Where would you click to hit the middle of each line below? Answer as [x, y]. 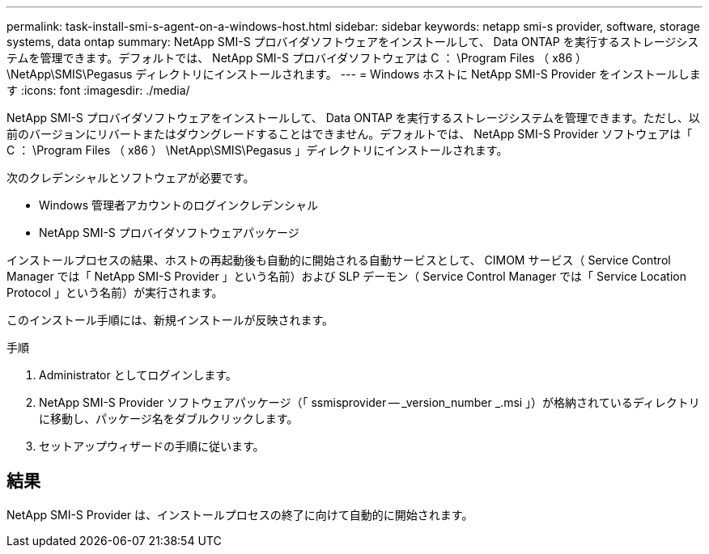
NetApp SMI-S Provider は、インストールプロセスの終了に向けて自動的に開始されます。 [240, 514]
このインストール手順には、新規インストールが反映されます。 [170, 320]
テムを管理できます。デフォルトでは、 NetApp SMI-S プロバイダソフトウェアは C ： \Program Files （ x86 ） [297, 58]
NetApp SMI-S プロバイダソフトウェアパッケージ [169, 233]
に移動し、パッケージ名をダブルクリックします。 [169, 419]
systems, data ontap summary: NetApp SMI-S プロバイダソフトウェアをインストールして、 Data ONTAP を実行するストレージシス [353, 42]
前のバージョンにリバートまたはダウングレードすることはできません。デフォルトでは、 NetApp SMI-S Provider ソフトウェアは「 [350, 134]
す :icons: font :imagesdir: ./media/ [98, 90]
